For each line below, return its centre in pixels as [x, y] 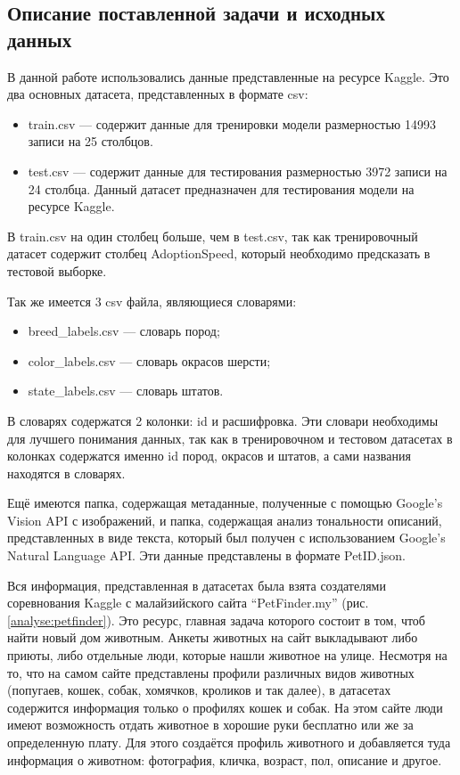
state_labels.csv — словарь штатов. [126, 391]
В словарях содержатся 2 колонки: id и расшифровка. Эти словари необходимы [223, 420]
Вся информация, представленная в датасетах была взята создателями [197, 585]
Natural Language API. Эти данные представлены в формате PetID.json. [206, 555]
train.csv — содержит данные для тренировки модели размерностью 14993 [232, 123]
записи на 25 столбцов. [90, 141]
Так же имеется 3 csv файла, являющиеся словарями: [152, 301]
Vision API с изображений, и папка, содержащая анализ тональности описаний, [225, 520]
